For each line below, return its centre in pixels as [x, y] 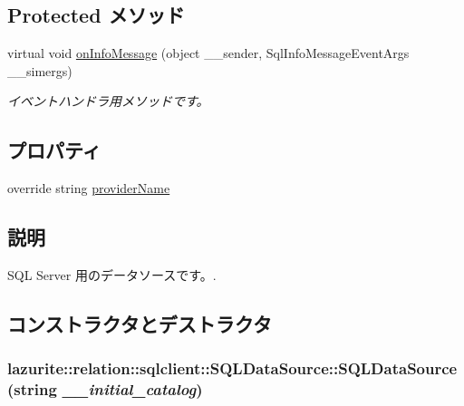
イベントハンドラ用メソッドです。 [108, 101]
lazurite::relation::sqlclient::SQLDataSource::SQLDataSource [232, 368]
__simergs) [40, 70]
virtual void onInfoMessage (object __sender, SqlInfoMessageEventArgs [208, 53]
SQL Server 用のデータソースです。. [112, 274]
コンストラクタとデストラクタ [140, 323]
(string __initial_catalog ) [105, 389]
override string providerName [89, 188]
